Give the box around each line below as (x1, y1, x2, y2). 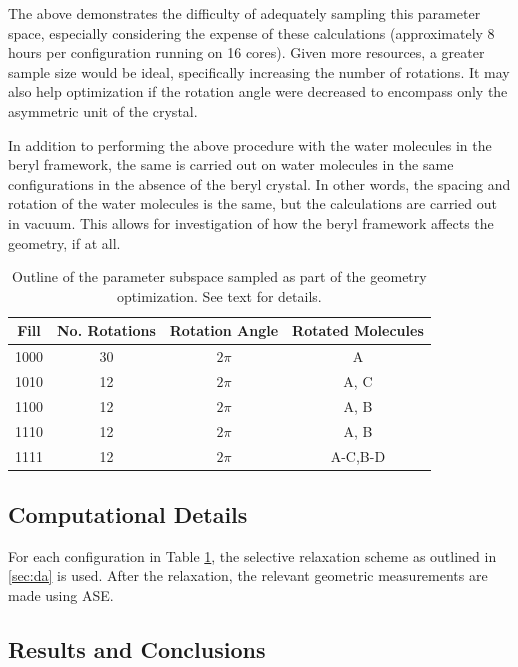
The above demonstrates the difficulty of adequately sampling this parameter (8, 3, 481, 23)
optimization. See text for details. (117, 285, 322, 306)
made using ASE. (8, 585, 114, 606)
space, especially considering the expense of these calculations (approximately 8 (8, 22, 495, 43)
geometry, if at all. (8, 232, 121, 253)
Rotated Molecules (292, 320, 424, 341)
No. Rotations (57, 320, 156, 341)
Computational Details (8, 499, 248, 530)
